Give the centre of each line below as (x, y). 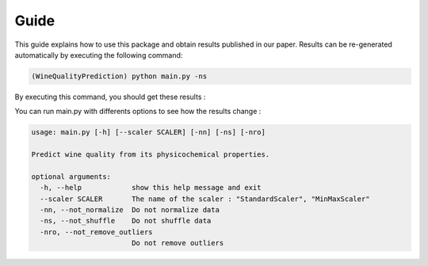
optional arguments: (71, 177)
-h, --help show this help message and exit (151, 188)
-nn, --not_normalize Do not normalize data (130, 210)
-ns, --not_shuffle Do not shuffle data (126, 221)
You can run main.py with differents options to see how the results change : (138, 112)
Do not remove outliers (178, 243)
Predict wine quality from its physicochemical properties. (151, 155)
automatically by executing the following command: (99, 55)
